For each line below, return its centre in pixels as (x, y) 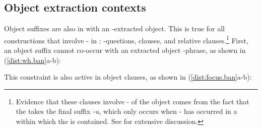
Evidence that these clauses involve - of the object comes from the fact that (133, 101)
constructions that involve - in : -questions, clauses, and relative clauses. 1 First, (126, 39)
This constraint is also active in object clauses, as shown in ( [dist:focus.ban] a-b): (128, 77)
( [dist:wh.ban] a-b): (32, 60)
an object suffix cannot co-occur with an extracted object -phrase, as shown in (125, 50)
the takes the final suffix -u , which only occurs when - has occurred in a (126, 111)
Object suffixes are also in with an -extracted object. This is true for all (115, 28)
